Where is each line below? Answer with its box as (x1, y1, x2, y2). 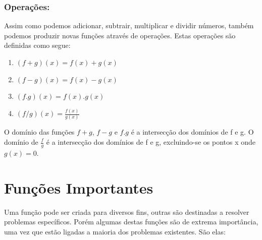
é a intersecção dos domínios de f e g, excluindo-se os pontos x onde (46, 137, 256, 147)
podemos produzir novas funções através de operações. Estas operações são (4, 30, 236, 40)
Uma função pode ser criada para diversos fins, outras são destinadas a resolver (4, 206, 249, 217)
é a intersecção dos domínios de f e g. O (131, 127, 254, 137)
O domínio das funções (4, 127, 75, 137)
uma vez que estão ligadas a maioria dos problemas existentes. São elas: (4, 226, 226, 236)
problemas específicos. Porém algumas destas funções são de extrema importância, (4, 216, 258, 227)
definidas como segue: (4, 40, 71, 50)
